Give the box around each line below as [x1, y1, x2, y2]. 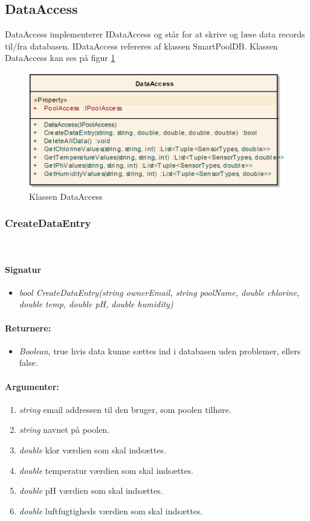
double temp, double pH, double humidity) [19, 298, 173, 310]
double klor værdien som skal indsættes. [19, 443, 167, 456]
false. [19, 356, 38, 369]
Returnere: [5, 321, 51, 334]
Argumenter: [5, 380, 59, 392]
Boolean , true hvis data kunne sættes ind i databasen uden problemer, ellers [19, 344, 301, 357]
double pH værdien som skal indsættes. [19, 484, 163, 497]
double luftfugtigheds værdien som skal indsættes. [19, 504, 203, 517]
